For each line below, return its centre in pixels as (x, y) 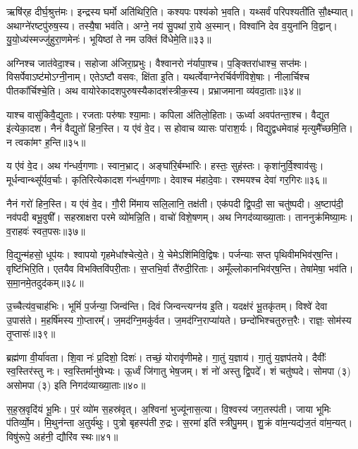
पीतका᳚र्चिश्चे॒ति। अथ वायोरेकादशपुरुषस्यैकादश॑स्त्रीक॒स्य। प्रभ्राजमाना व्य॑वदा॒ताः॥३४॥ (154, 90)
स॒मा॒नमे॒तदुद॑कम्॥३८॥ (45, 282)
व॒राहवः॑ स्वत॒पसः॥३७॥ (46, 231)
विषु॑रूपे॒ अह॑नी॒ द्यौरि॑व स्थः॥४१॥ (62, 436)
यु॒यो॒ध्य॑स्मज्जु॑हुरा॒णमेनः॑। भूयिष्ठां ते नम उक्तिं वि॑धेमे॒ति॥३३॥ (109, 39)
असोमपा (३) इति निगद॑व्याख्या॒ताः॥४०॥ (76, 385)
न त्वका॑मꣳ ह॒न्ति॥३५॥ (46, 142)
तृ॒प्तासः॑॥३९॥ (31, 334)
